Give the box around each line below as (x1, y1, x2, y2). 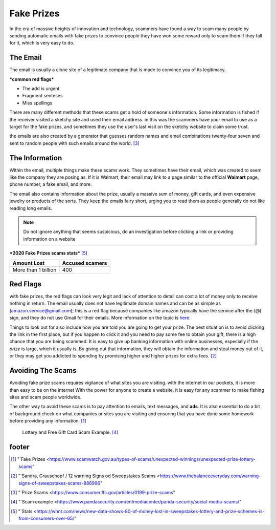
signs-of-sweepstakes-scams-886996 (18, 480, 101, 486)
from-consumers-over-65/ (18, 515, 75, 522)
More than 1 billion (12, 266, 57, 273)
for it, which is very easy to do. (9, 40, 75, 46)
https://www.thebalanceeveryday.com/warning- (159, 473, 261, 479)
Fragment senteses (22, 93, 63, 99)
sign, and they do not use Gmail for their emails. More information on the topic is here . (9, 315, 191, 321)
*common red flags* (9, 76, 54, 82)
